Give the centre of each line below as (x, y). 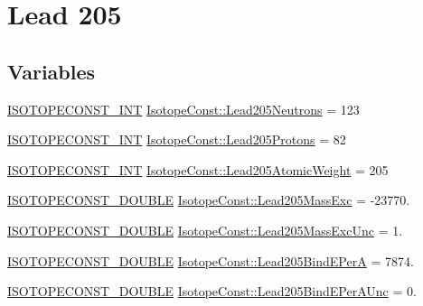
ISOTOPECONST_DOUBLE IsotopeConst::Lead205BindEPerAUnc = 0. (212, 291)
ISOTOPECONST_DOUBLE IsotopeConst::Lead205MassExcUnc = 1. (205, 230)
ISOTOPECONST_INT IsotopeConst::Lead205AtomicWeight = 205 (198, 169)
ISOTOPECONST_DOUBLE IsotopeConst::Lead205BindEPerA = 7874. (211, 260)
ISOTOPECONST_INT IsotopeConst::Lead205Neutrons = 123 (183, 109)
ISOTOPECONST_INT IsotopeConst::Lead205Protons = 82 (177, 139)
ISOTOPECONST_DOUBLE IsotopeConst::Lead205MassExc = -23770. (209, 200)
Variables (52, 71)
